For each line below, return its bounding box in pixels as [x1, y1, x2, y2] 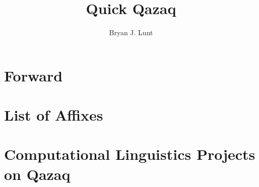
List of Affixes [4, 105, 103, 125]
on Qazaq [4, 163, 71, 184]
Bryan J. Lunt [109, 27, 153, 38]
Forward [4, 65, 63, 85]
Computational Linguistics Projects [4, 144, 255, 164]
